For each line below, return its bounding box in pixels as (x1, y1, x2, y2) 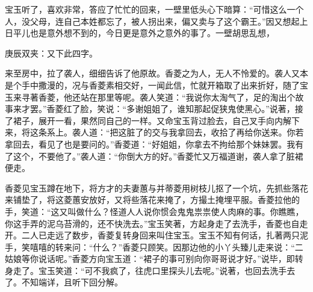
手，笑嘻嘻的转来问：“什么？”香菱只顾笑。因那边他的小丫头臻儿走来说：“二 (5, 240, 303, 253)
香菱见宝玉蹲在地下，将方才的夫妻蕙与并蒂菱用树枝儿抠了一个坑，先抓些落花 (5, 181, 308, 194)
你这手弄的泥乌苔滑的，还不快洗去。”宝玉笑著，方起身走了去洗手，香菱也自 (5, 217, 300, 229)
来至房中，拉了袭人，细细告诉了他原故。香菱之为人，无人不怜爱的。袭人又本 (5, 67, 308, 79)
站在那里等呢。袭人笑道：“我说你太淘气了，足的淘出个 (80, 90, 296, 103)
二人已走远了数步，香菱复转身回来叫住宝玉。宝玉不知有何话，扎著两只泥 (21, 229, 308, 241)
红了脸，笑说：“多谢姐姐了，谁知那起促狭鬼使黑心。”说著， (63, 102, 295, 115)
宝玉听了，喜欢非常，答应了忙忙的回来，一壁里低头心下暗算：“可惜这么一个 (5, 3, 304, 15)
